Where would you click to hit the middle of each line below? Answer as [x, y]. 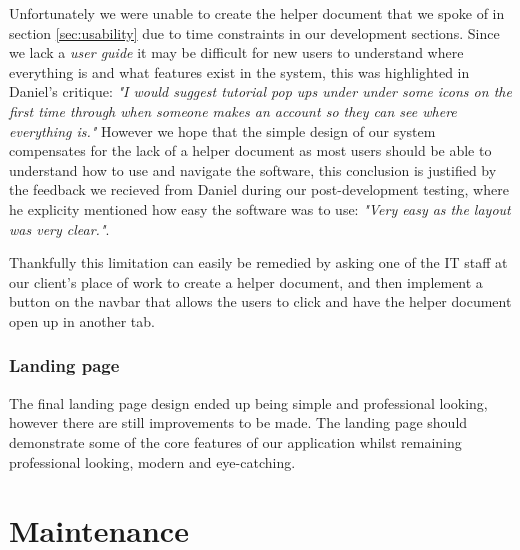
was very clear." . [59, 228]
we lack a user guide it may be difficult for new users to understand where [236, 52]
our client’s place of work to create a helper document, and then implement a [246, 281]
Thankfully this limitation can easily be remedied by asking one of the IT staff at [258, 262]
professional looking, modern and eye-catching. [152, 461]
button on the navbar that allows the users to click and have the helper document [260, 301]
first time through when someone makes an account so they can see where [233, 110]
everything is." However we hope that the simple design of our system [222, 130]
